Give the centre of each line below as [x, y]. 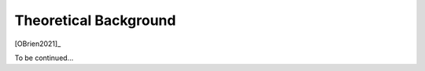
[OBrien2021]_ [38, 44]
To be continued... [44, 58]
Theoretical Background [95, 20]
